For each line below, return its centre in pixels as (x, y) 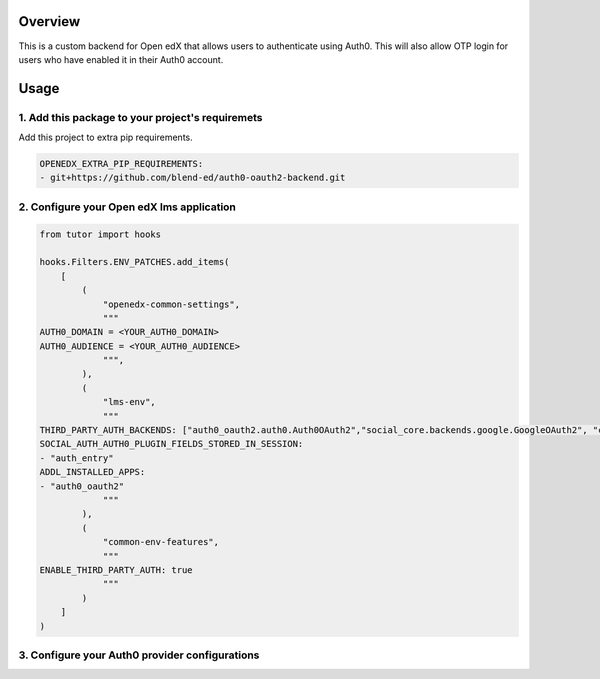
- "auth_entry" (76, 458)
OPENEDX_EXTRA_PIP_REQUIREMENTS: (121, 164)
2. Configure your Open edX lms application (127, 207)
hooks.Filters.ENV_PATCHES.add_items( (134, 262)
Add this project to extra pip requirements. (106, 137)
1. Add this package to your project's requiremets (141, 117)
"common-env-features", (161, 542)
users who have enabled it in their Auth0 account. (121, 59)
